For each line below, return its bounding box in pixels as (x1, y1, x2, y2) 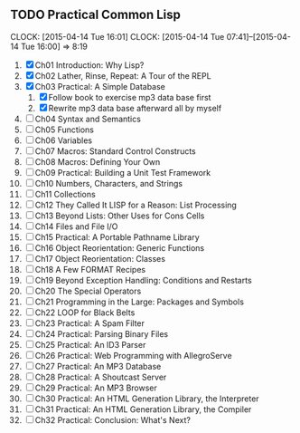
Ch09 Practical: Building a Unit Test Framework (34, 167, 211, 178)
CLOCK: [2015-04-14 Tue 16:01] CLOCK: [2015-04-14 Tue (10, 31, 225, 42)
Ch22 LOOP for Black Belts (34, 307, 136, 318)
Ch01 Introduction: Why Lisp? (34, 59, 145, 71)
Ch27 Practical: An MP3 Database (34, 361, 162, 371)
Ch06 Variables (34, 135, 93, 146)
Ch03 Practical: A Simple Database (34, 81, 166, 91)
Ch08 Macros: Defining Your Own (34, 156, 161, 167)
